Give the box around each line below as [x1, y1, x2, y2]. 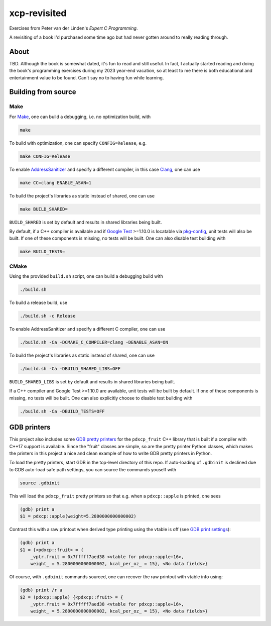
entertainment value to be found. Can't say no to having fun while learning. [9, 74, 164, 80]
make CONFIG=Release [20, 153, 70, 159]
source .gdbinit [20, 480, 60, 486]
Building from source [9, 88, 76, 96]
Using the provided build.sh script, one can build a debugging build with [9, 273, 163, 279]
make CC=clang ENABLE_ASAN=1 [20, 180, 92, 185]
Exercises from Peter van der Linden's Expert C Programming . [9, 25, 138, 31]
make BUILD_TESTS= [20, 249, 65, 255]
